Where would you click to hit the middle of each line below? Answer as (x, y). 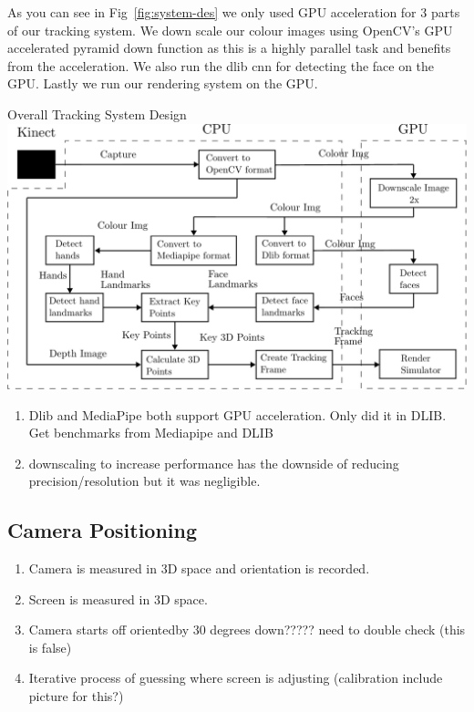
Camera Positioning (103, 530)
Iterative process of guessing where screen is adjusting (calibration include (236, 678)
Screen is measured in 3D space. (118, 598)
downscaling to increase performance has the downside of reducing (214, 463)
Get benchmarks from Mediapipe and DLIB (151, 433)
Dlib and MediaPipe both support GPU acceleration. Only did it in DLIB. (237, 414)
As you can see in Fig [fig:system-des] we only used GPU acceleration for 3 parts (234, 12)
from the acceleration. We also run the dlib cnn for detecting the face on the (221, 65)
